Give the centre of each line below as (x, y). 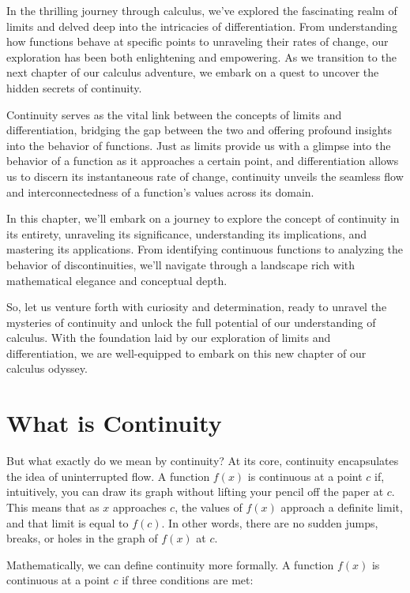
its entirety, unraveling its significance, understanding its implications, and (187, 233)
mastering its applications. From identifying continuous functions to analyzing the (205, 249)
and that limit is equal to (68, 522)
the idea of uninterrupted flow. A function (108, 476)
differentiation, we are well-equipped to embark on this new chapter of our (186, 353)
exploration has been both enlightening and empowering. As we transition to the (201, 56)
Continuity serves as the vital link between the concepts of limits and (174, 114)
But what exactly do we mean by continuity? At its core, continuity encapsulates (203, 461)
